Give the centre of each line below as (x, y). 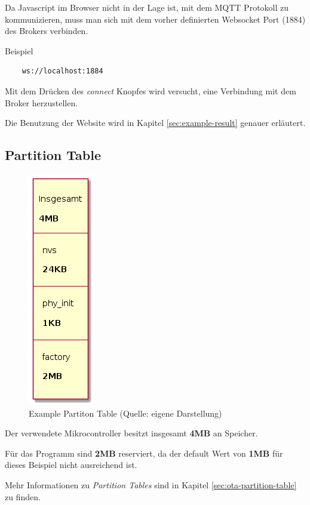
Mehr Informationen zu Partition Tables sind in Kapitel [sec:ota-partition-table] (151, 484)
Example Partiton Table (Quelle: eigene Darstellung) (125, 413)
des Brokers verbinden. (47, 31)
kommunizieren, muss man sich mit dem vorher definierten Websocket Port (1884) (155, 19)
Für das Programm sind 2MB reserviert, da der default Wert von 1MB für (144, 453)
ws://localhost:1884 (62, 71)
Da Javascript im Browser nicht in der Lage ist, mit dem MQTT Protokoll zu (147, 7)
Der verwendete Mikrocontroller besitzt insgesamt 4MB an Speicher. (131, 433)
